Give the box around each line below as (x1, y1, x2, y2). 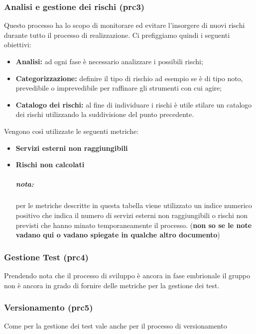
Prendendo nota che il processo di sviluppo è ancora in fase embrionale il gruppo (4, 270, 251, 280)
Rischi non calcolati (15, 159, 85, 170)
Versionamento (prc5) (4, 301, 93, 314)
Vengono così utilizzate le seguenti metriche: (4, 125, 139, 136)
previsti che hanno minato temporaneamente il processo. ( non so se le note (15, 220, 252, 230)
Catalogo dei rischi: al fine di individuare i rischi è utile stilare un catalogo (15, 99, 252, 110)
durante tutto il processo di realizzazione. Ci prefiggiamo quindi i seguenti (4, 29, 230, 40)
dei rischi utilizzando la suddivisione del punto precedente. (15, 109, 194, 119)
